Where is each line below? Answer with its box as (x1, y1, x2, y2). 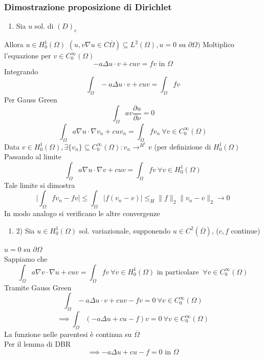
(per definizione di (154, 141, 211, 152)
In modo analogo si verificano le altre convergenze (4, 208, 160, 219)
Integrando (4, 66, 38, 76)
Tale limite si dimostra (4, 179, 75, 190)
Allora (4, 39, 24, 50)
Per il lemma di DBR (4, 338, 71, 349)
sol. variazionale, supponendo (79, 225, 170, 236)
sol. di (34, 20, 54, 31)
